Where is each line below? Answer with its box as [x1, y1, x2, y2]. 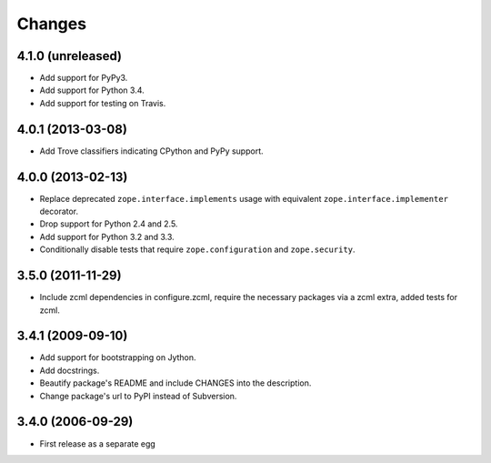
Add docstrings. [39, 365, 100, 376]
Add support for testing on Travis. [39, 97, 166, 108]
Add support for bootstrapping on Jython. [39, 352, 196, 363]
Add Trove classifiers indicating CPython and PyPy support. [39, 146, 264, 156]
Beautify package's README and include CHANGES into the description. [39, 377, 312, 388]
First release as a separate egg [39, 438, 156, 449]
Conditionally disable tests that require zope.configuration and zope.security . [39, 244, 356, 255]
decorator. [39, 206, 79, 217]
